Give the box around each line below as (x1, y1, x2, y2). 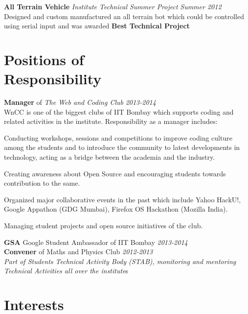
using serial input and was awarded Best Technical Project (4, 21, 190, 31)
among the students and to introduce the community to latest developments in (4, 142, 240, 152)
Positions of (4, 49, 84, 69)
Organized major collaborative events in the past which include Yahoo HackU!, (4, 194, 241, 204)
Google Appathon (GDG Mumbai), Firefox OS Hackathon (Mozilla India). (4, 204, 228, 214)
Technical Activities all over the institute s (4, 266, 129, 276)
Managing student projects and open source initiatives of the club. (4, 220, 203, 231)
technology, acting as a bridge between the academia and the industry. (4, 152, 215, 162)
